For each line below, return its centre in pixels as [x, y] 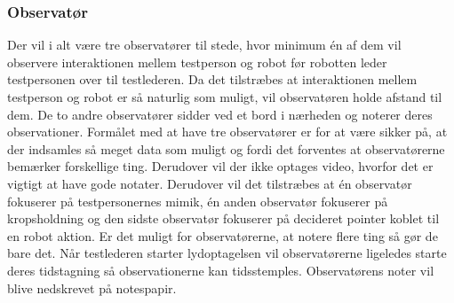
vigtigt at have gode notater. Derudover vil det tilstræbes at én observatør [210, 183]
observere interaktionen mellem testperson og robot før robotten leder [197, 62]
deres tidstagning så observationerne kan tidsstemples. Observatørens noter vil [221, 270]
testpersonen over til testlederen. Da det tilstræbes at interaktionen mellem [212, 79]
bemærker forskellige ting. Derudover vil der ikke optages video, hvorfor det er [220, 166]
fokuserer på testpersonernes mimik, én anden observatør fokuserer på [198, 201]
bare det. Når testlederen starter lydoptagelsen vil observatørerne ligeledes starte [227, 253]
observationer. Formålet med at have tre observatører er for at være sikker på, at [227, 132]
